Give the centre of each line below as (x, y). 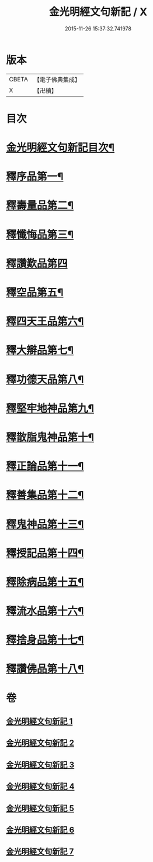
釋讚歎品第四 (37, 263)
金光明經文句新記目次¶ (60, 148)
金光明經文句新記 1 (39, 721)
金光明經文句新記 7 (40, 852)
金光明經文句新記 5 (40, 808)
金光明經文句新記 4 (40, 787)
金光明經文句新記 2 (40, 743)
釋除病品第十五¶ (45, 582)
